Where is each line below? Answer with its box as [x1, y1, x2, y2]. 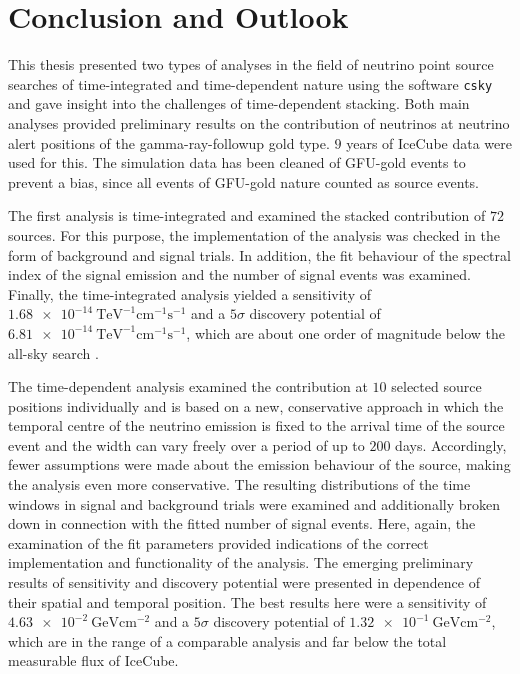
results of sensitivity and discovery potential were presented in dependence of [8, 572, 480, 593]
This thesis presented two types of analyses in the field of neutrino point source [8, 54, 494, 75]
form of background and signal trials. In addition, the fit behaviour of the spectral [8, 244, 511, 265]
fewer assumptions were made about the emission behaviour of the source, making [8, 454, 511, 475]
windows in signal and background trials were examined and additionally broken [8, 493, 500, 514]
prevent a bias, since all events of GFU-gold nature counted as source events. [8, 171, 479, 192]
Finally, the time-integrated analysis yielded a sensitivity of [8, 283, 372, 304]
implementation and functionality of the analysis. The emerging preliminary [8, 552, 474, 573]
